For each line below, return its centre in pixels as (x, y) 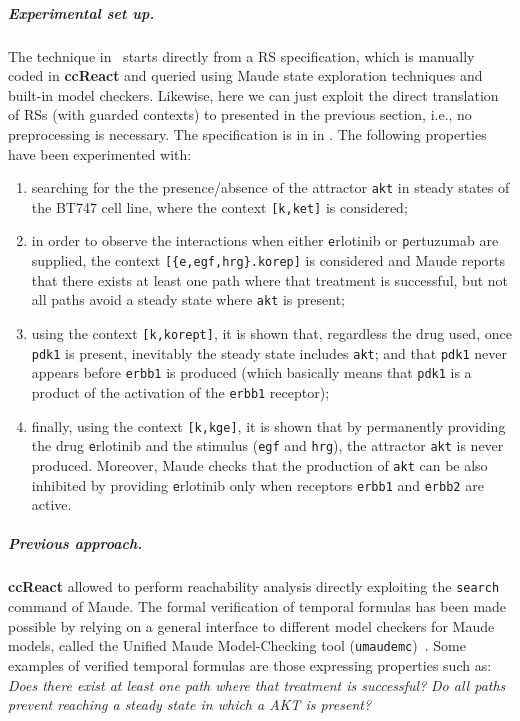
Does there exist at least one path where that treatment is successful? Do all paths (257, 684)
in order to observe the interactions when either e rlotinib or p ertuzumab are (265, 240)
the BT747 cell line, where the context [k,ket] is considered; (219, 206)
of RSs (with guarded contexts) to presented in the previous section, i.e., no (240, 114)
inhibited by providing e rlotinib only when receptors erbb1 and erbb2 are (257, 484)
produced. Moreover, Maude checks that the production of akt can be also (259, 464)
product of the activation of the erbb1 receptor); (180, 391)
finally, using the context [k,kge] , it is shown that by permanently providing (268, 425)
